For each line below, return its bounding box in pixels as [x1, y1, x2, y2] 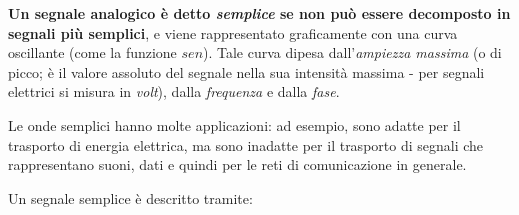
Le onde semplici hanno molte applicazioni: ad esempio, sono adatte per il [8, 114, 461, 135]
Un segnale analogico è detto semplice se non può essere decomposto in [8, 3, 511, 23]
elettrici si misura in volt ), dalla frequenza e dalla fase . [8, 81, 340, 102]
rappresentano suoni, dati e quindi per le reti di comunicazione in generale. [8, 154, 467, 175]
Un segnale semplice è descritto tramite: [8, 187, 253, 208]
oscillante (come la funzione [8, 42, 177, 63]
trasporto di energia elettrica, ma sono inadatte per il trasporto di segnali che [8, 134, 484, 155]
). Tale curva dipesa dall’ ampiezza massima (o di [203, 42, 502, 63]
